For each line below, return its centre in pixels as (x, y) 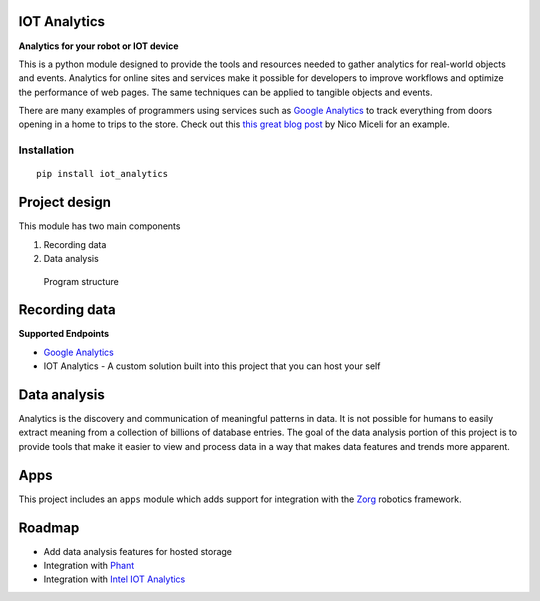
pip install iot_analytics (102, 174)
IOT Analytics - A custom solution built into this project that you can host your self (212, 366)
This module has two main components (99, 226)
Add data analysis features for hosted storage (138, 551)
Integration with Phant (89, 566)
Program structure (81, 281)
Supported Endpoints (64, 334)
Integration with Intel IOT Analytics (114, 579)
